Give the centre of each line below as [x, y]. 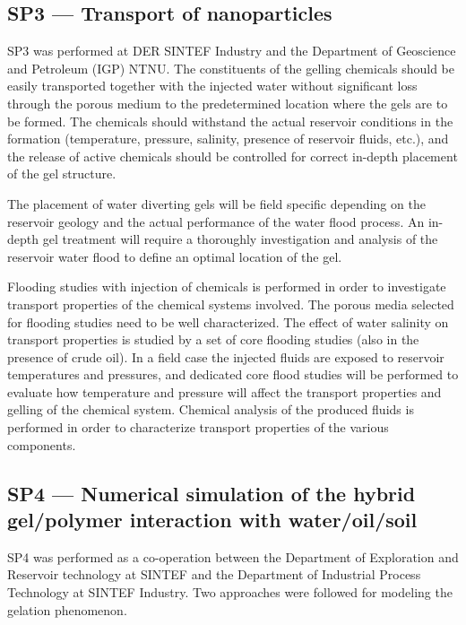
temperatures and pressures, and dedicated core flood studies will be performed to [233, 374]
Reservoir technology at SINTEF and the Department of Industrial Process [214, 574]
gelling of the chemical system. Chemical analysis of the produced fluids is [211, 409]
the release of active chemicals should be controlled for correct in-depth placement [233, 156]
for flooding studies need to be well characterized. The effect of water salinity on [228, 321]
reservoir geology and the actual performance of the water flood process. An [216, 221]
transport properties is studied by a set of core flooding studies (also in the [213, 339]
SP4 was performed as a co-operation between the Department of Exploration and [233, 556]
